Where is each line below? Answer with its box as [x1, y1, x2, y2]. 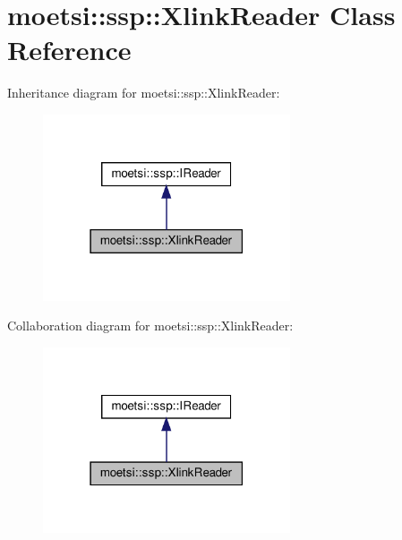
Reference [7, 31, 132, 68]
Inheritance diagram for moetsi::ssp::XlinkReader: [7, 83, 280, 102]
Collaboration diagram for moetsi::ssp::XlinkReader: [7, 316, 294, 335]
